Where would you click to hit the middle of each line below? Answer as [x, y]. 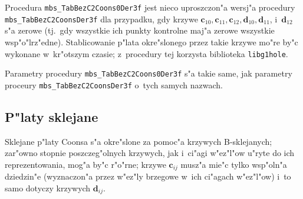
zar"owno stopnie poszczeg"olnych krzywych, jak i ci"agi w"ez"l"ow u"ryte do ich [150, 153]
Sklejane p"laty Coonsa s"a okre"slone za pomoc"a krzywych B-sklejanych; [139, 141]
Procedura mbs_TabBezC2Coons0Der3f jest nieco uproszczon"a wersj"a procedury [150, 7]
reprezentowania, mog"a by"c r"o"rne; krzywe [85, 164]
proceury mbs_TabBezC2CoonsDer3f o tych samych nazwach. [114, 84]
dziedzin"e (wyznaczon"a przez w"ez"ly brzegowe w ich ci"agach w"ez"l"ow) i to [148, 176]
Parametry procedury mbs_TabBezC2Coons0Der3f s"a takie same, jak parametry [149, 73]
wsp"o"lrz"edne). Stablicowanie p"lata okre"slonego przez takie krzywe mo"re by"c [151, 42]
